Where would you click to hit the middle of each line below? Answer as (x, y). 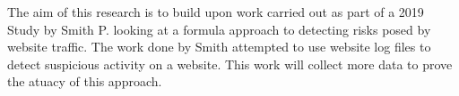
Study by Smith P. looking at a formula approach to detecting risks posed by (219, 29)
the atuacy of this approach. (85, 81)
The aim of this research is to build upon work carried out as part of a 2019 (216, 12)
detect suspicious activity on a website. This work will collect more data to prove (230, 64)
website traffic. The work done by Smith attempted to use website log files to (219, 47)
